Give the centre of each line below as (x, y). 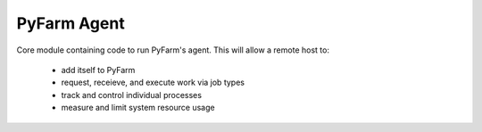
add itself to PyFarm (98, 70)
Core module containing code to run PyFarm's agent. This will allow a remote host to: (173, 50)
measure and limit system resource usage (138, 108)
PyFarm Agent (71, 23)
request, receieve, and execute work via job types (153, 82)
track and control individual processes (132, 95)
